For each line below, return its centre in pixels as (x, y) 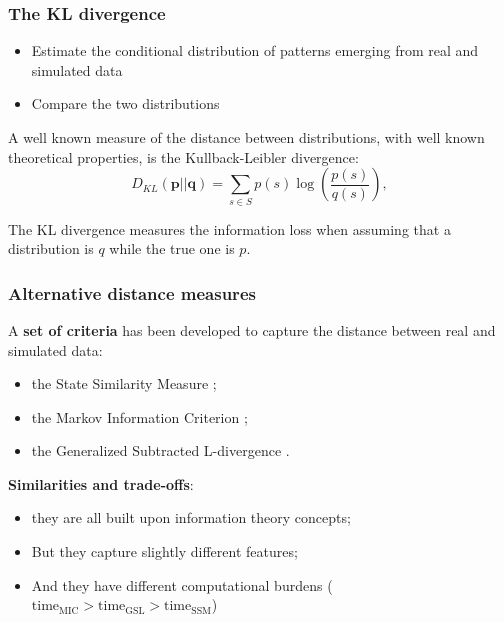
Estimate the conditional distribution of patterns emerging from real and (255, 50)
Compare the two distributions (125, 103)
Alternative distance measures (132, 292)
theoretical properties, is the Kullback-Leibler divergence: (183, 156)
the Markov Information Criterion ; (139, 416)
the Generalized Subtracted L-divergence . (160, 450)
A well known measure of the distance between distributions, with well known (246, 137)
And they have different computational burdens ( (182, 584)
